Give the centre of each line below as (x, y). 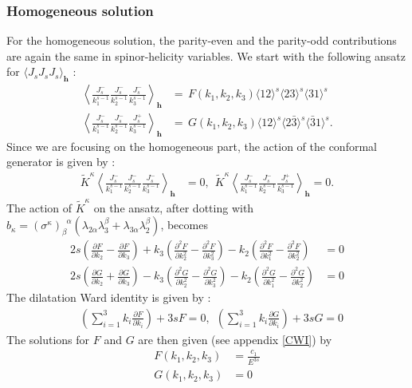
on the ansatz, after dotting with (174, 207)
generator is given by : (61, 162)
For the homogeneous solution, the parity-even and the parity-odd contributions (202, 40)
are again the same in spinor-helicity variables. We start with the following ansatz (206, 55)
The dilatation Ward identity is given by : (109, 297)
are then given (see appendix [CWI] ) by (235, 339)
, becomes (184, 225)
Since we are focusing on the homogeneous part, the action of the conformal (192, 146)
